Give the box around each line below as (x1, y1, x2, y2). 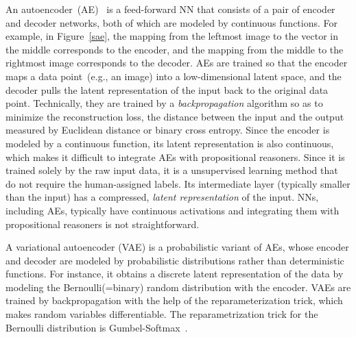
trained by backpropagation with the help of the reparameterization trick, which (5, 293, 343, 308)
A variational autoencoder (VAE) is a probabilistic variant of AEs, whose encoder (5, 240, 349, 254)
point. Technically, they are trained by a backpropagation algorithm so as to (5, 96, 323, 110)
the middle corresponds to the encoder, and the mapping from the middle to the (5, 42, 344, 56)
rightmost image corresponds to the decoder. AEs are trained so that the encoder (5, 55, 348, 70)
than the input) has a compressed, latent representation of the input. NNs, (5, 190, 319, 204)
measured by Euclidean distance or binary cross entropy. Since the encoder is (5, 123, 330, 137)
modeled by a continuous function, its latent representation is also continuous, (5, 136, 334, 150)
